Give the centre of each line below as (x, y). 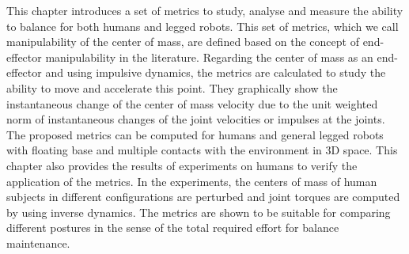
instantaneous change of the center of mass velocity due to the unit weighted (192, 103)
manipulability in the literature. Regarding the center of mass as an (209, 57)
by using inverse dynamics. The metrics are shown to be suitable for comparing (199, 212)
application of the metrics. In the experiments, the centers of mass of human (192, 181)
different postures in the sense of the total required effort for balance (173, 227)
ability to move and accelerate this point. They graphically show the (172, 87)
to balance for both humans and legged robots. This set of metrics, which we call (203, 26)
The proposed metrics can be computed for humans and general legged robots (195, 134)
